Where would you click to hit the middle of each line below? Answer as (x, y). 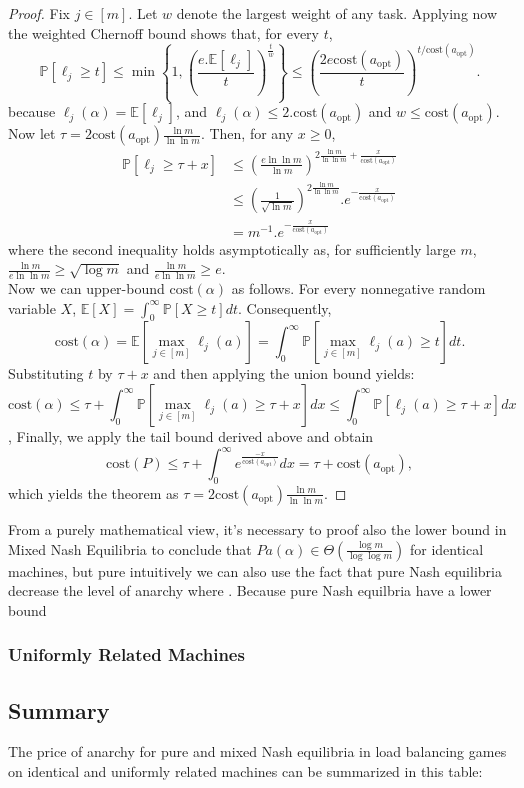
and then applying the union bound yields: (284, 373)
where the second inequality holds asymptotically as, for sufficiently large (232, 248)
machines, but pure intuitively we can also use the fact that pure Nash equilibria (255, 570)
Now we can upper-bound (86, 288)
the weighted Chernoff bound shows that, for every (163, 32)
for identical (446, 548)
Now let (32, 133)
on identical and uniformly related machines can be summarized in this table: (245, 770)
